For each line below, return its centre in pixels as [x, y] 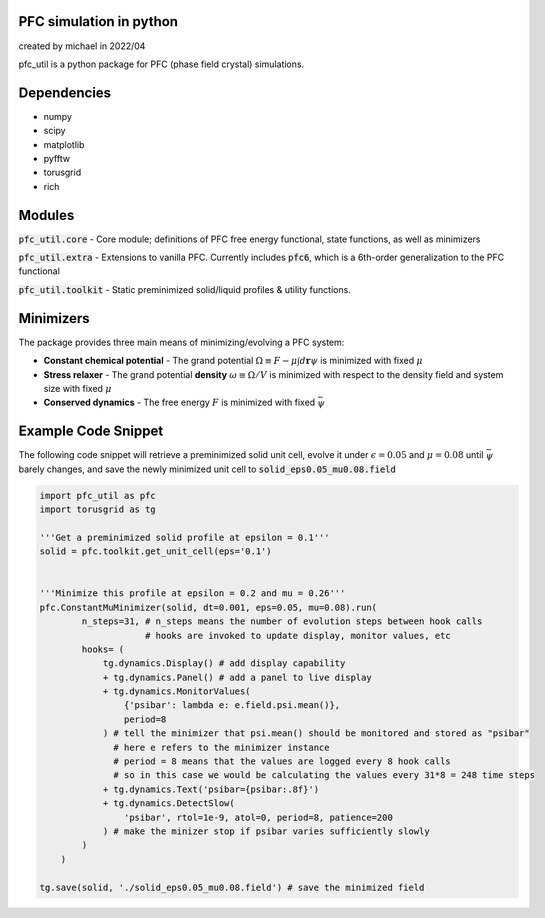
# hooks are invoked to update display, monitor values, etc [298, 635]
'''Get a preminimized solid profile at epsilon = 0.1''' [184, 537]
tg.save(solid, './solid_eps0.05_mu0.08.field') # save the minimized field [232, 887]
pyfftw [56, 158]
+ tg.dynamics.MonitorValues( [176, 691]
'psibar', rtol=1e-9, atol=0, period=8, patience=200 [258, 817]
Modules [46, 215]
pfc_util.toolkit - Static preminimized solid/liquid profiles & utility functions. [185, 289]
